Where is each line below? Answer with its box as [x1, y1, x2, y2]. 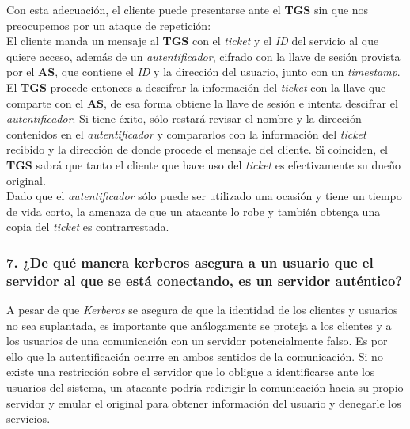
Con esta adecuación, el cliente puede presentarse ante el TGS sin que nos [6, 2, 369, 17]
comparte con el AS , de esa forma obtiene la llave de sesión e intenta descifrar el [6, 94, 398, 111]
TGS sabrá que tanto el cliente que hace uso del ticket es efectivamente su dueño [6, 156, 401, 173]
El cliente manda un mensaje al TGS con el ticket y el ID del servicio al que [6, 32, 379, 49]
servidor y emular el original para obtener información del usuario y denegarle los [6, 394, 401, 411]
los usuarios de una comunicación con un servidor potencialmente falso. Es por [6, 332, 388, 349]
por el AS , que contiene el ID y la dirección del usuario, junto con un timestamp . [6, 63, 401, 80]
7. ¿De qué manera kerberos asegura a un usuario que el [6, 252, 374, 271]
